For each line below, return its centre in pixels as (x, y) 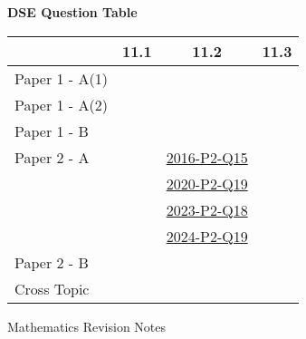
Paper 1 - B (52, 131)
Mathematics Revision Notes (87, 326)
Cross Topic (52, 288)
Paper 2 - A (52, 157)
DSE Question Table (72, 12)
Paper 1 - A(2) (61, 104)
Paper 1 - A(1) (61, 78)
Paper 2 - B (52, 262)
